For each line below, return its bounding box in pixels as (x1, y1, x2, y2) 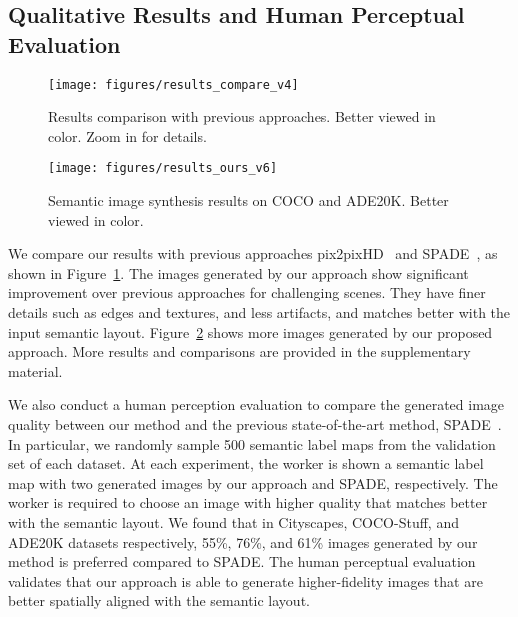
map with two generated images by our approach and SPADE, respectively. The (8, 472, 498, 493)
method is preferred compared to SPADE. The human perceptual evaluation (8, 551, 476, 572)
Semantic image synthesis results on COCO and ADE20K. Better (48, 190, 449, 211)
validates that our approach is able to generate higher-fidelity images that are (8, 570, 483, 591)
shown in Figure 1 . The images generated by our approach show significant (8, 262, 469, 283)
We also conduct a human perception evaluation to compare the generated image (8, 394, 505, 415)
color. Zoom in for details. (48, 125, 207, 146)
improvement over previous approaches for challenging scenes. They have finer (8, 282, 486, 303)
